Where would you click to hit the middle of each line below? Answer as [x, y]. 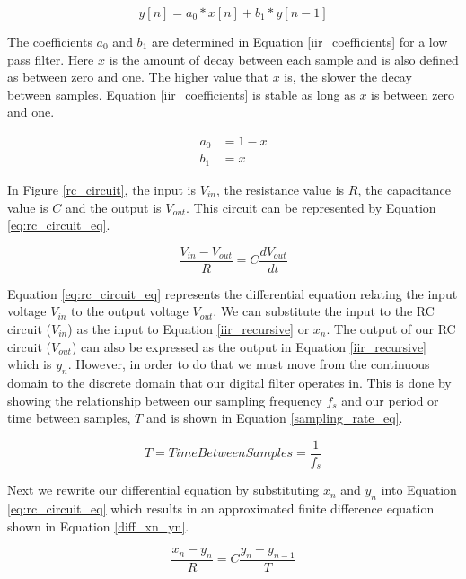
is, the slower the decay [348, 77]
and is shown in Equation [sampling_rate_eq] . [274, 418]
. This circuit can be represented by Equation [311, 207]
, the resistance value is [280, 189]
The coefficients [50, 41]
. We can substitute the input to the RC [324, 311]
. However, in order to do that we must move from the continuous [249, 364]
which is [30, 364]
